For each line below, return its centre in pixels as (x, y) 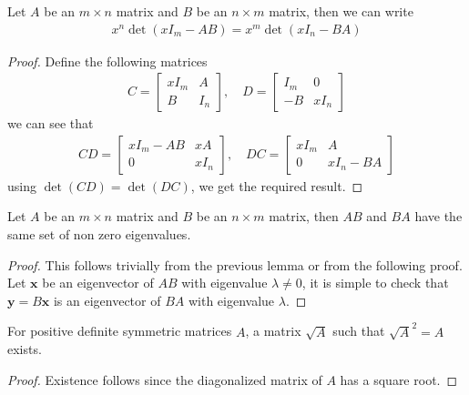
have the (438, 216)
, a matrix (273, 331)
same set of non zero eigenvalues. (99, 234)
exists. (25, 349)
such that (359, 331)
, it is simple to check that (375, 283)
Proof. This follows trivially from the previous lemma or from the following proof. (235, 264)
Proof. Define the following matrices (107, 61)
